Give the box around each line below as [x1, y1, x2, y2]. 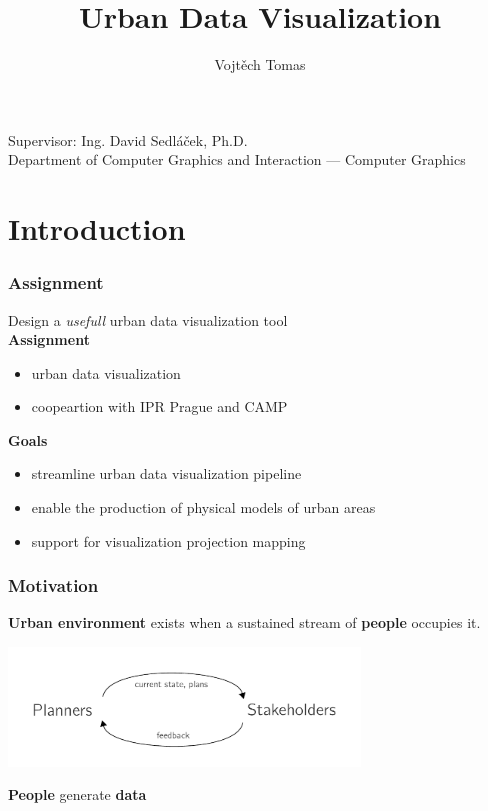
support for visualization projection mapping [31, 530, 306, 551]
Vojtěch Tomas [214, 54, 306, 75]
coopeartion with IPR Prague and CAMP [31, 396, 288, 417]
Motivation [8, 573, 99, 598]
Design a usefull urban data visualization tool [8, 309, 288, 330]
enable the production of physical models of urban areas [31, 497, 376, 518]
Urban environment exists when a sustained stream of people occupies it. [8, 612, 481, 633]
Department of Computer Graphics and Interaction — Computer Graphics [8, 149, 466, 170]
